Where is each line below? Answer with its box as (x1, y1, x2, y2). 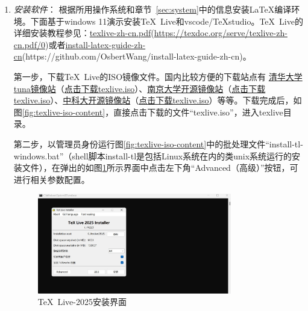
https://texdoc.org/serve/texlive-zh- (154, 26, 288, 39)
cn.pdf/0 (13, 38, 45, 51)
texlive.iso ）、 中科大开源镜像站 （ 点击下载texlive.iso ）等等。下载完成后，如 (13, 94, 302, 106)
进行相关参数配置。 (13, 173, 90, 185)
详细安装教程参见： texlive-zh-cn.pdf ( (13, 26, 154, 39)
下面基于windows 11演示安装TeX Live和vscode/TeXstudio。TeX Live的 (30, 14, 303, 27)
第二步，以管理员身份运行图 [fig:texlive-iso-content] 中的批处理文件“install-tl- (13, 137, 303, 150)
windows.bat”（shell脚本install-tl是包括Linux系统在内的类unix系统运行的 (13, 149, 292, 162)
